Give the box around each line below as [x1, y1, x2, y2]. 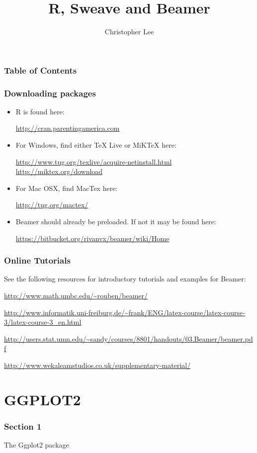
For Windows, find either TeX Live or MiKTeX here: [15, 140, 176, 150]
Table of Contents [4, 64, 77, 76]
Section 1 [4, 420, 42, 432]
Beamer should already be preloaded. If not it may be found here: [15, 216, 216, 227]
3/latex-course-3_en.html [4, 317, 82, 327]
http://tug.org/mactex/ [15, 199, 88, 210]
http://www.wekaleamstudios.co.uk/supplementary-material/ [4, 360, 191, 370]
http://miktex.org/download [15, 166, 103, 177]
